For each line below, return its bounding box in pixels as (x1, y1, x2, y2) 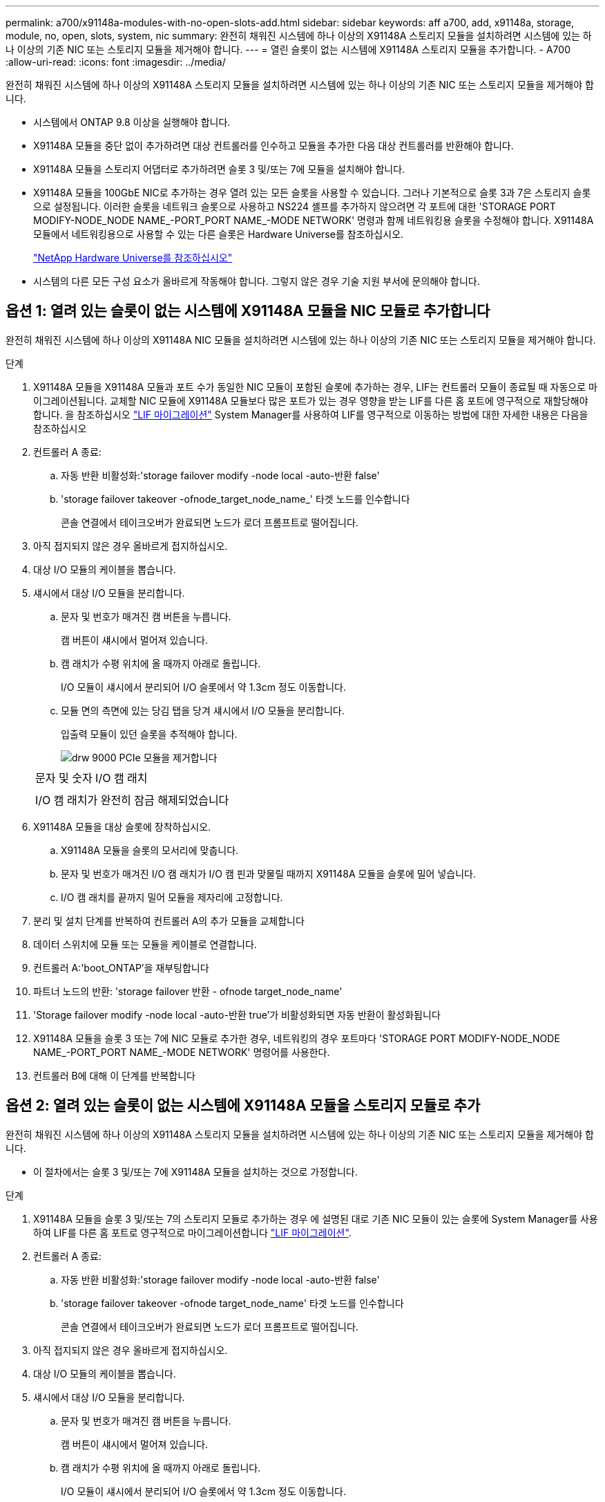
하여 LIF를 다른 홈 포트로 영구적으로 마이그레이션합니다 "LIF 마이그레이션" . (33, 1226, 352, 1239)
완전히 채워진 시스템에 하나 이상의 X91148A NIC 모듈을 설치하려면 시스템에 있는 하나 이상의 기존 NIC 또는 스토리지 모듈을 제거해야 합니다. (6, 333, 596, 346)
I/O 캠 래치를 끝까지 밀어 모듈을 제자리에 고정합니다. (61, 891, 283, 903)
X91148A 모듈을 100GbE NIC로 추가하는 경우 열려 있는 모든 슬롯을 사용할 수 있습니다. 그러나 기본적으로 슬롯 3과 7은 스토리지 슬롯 (33, 187, 591, 198)
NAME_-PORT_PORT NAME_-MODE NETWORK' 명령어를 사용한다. (33, 1046, 330, 1058)
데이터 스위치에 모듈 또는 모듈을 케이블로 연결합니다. (33, 938, 257, 950)
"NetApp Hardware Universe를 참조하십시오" (33, 252, 233, 263)
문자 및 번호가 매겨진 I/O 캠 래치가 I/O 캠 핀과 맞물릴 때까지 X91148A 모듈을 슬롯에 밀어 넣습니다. (61, 867, 476, 880)
